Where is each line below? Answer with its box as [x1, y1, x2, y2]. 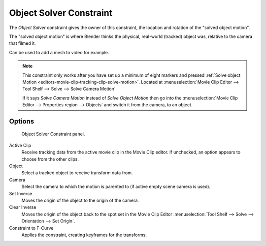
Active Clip [9, 142, 32, 148]
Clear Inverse [9, 204, 36, 210]
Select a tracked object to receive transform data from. [21, 170, 133, 176]
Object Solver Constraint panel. [21, 131, 85, 137]
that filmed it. [9, 40, 36, 46]
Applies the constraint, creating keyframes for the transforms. [21, 232, 147, 238]
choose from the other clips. [21, 156, 79, 162]
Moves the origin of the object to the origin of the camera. [21, 197, 139, 203]
